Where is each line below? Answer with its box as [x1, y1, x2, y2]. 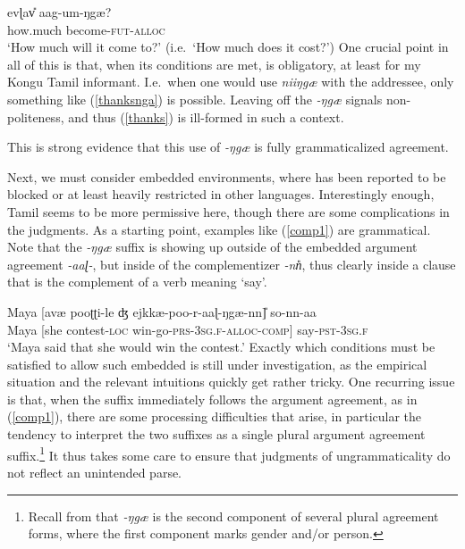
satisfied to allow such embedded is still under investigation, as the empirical [7, 354, 427, 373]
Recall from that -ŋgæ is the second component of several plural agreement [28, 506, 439, 525]
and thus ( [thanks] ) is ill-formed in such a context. [68, 107, 344, 126]
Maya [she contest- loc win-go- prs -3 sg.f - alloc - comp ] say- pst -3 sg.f [7, 320, 368, 338]
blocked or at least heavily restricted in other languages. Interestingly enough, [7, 185, 435, 204]
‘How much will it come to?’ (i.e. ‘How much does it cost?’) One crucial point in [7, 37, 449, 56]
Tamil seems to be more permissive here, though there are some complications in [7, 202, 450, 220]
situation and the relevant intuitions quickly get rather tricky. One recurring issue [7, 372, 455, 391]
